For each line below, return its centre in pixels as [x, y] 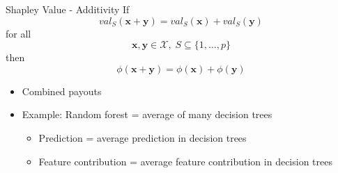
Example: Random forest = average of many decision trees [147, 114]
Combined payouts [62, 91]
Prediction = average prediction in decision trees [143, 137]
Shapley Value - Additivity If [68, 9]
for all [18, 33]
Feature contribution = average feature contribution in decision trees [185, 161]
